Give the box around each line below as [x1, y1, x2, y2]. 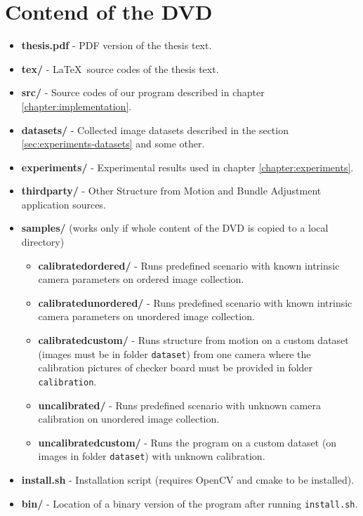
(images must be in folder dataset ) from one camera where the [38, 346, 311, 361]
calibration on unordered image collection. [38, 411, 220, 426]
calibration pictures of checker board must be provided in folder [38, 360, 313, 375]
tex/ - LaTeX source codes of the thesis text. [21, 61, 219, 76]
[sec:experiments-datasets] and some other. [21, 136, 205, 151]
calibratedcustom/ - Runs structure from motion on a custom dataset [38, 333, 349, 348]
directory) [21, 234, 65, 249]
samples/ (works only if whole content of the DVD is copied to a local [21, 220, 329, 235]
